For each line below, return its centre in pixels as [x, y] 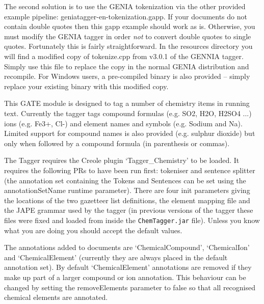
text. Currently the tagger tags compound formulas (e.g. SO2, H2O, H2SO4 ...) [128, 113]
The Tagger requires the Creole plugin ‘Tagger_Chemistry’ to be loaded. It [122, 160]
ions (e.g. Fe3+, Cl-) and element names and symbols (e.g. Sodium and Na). [123, 123]
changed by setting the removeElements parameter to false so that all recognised [130, 287]
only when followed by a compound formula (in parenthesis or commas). [117, 143]
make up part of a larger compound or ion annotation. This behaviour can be [125, 277]
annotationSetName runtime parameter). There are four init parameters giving [127, 190]
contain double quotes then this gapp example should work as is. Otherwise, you [130, 26]
